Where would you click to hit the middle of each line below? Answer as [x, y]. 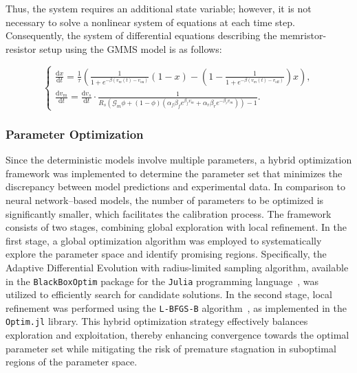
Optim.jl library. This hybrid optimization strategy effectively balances [157, 321]
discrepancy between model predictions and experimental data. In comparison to [175, 186]
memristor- [303, 35]
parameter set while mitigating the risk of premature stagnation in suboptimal [171, 348]
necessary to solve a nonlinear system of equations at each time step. [150, 22]
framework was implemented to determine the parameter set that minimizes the [174, 173]
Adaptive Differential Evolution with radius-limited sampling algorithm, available [177, 267]
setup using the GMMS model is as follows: [131, 48]
